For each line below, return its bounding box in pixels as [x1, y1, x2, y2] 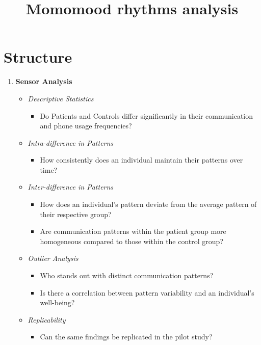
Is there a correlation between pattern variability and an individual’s [40, 287, 254, 298]
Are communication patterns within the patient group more [40, 226, 226, 236]
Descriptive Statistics [28, 93, 94, 103]
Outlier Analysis [28, 253, 79, 263]
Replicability [28, 314, 66, 325]
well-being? [40, 297, 75, 308]
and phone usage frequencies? [40, 120, 132, 131]
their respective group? [40, 208, 112, 219]
